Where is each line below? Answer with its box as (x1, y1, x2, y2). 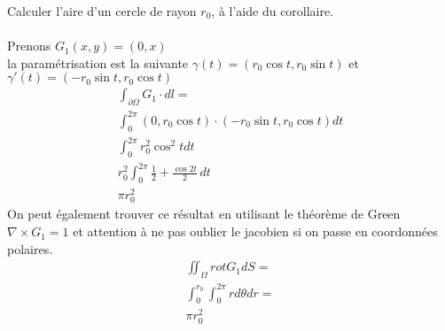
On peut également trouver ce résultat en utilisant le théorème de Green (7, 204, 401, 223)
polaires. (7, 239, 53, 258)
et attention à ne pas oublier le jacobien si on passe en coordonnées (73, 222, 438, 241)
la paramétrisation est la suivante (7, 53, 189, 72)
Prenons (7, 36, 51, 55)
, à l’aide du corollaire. (211, 2, 334, 19)
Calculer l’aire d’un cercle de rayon (7, 2, 197, 19)
